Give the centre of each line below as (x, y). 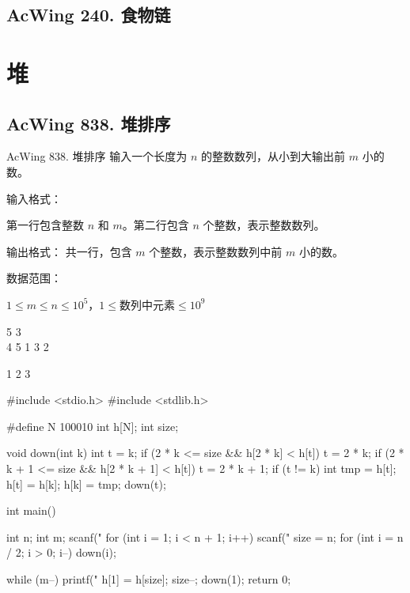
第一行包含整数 (45, 225)
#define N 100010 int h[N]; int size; (93, 426)
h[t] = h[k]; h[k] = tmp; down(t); (86, 483)
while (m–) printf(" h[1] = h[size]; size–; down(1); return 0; (149, 579)
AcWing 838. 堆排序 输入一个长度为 (97, 156)
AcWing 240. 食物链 (89, 15)
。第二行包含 (156, 225)
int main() (31, 510)
